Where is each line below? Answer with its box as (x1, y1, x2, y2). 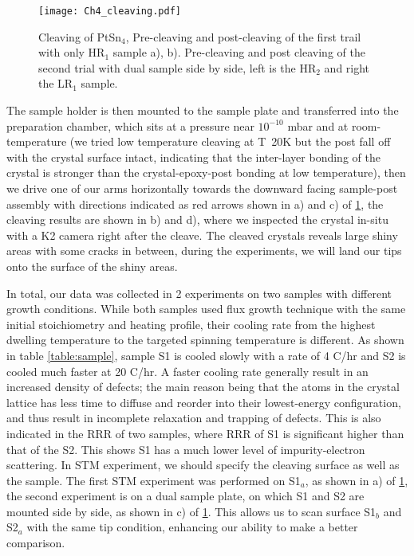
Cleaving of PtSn (38, 28, 122, 45)
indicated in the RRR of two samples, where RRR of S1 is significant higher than (6, 425, 404, 441)
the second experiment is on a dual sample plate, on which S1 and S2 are (6, 487, 365, 504)
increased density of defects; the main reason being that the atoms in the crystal (6, 378, 400, 395)
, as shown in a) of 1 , (305, 472, 408, 488)
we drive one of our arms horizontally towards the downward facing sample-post (6, 180, 398, 196)
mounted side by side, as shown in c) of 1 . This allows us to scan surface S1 (6, 503, 377, 519)
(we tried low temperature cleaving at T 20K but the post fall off (69, 133, 391, 150)
